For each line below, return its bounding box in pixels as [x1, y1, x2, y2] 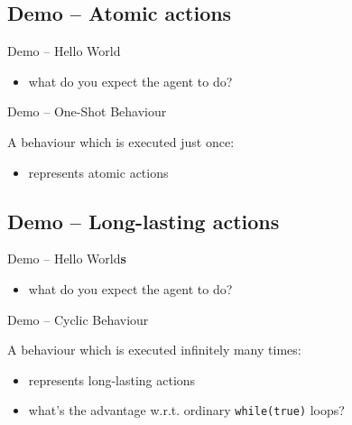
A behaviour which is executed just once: [7, 132, 235, 151]
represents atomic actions [28, 162, 169, 181]
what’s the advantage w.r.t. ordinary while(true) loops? [28, 401, 345, 420]
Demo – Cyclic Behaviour [7, 310, 149, 328]
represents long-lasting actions [28, 370, 196, 389]
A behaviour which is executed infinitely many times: [7, 340, 301, 359]
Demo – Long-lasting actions [7, 207, 280, 235]
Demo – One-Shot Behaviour [7, 102, 167, 121]
